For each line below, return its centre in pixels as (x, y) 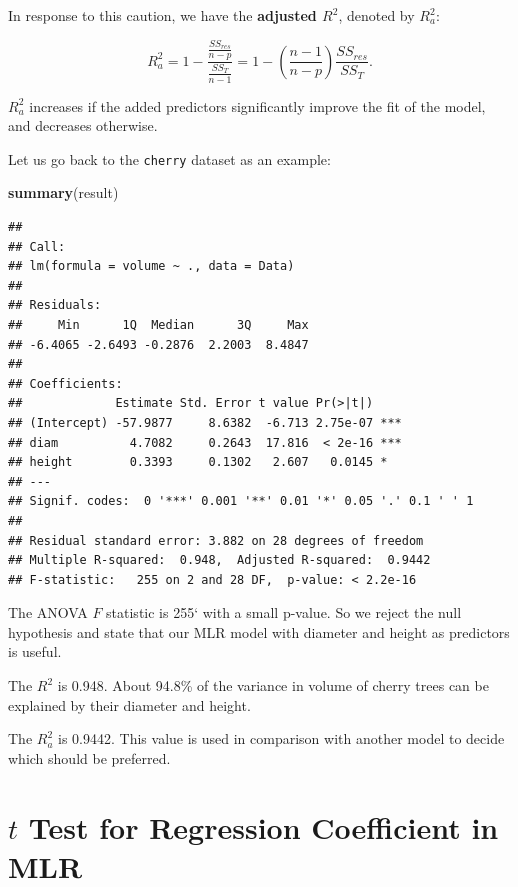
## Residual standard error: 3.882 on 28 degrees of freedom (216, 540)
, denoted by (376, 15)
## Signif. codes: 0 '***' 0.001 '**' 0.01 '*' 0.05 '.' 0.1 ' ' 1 (241, 501)
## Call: (37, 246)
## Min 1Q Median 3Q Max (158, 324)
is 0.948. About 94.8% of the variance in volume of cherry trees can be (273, 685)
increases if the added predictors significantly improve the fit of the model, (257, 105)
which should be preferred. (89, 757)
